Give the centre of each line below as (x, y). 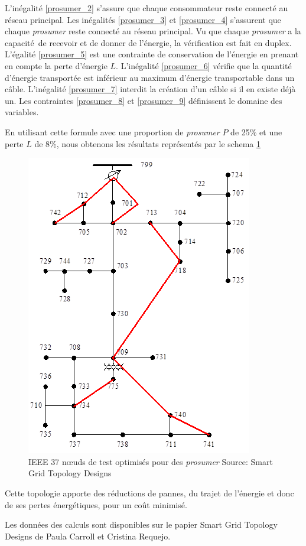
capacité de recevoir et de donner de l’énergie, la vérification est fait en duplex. (148, 42)
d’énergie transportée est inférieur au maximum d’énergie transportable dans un (150, 77)
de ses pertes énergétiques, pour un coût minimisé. (96, 504)
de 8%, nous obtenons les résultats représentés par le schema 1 (148, 143)
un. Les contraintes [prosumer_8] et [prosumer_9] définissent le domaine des (144, 100)
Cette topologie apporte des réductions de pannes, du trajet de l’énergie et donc (149, 493)
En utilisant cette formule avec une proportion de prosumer (112, 131)
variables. (22, 112)
